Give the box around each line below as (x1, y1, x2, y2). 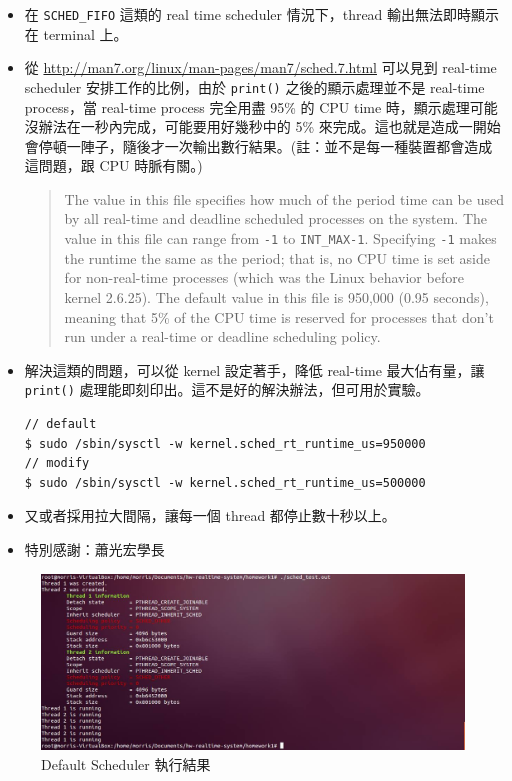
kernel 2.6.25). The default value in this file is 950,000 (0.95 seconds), (64, 286, 489, 307)
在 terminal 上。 (24, 23, 128, 44)
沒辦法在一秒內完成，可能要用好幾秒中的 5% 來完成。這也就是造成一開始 (24, 116, 501, 137)
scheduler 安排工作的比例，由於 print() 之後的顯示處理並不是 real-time (24, 76, 485, 97)
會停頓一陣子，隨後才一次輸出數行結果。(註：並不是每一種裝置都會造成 (24, 135, 493, 156)
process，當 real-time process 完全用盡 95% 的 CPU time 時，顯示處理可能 (24, 96, 498, 117)
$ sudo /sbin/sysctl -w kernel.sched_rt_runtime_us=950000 (24, 436, 426, 451)
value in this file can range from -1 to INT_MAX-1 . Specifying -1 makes (64, 228, 497, 249)
